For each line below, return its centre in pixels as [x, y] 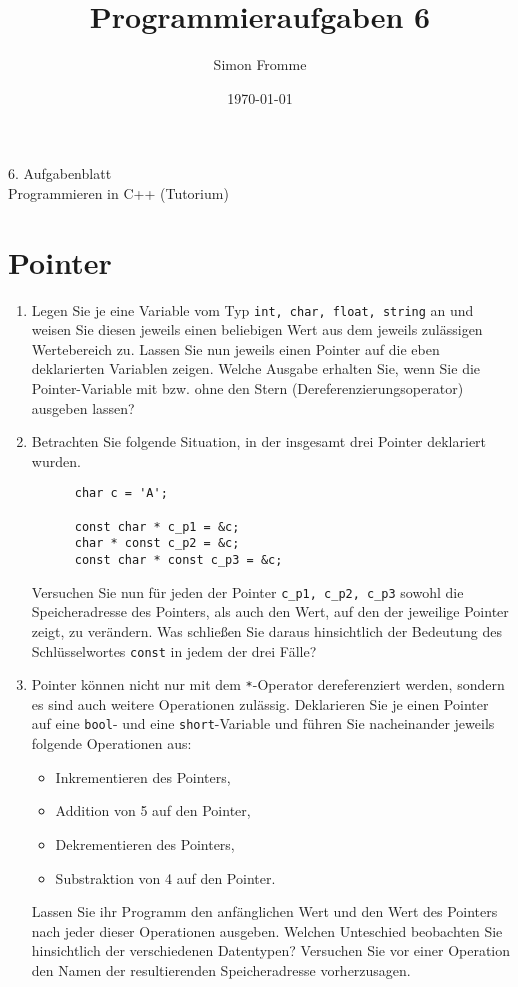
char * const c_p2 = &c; [157, 543]
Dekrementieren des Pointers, [145, 843]
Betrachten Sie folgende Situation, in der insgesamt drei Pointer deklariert [259, 441]
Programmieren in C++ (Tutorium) [118, 192]
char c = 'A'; [121, 493]
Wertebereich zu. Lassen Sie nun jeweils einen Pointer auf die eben [235, 348]
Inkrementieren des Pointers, [143, 776]
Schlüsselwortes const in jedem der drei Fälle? [174, 650]
